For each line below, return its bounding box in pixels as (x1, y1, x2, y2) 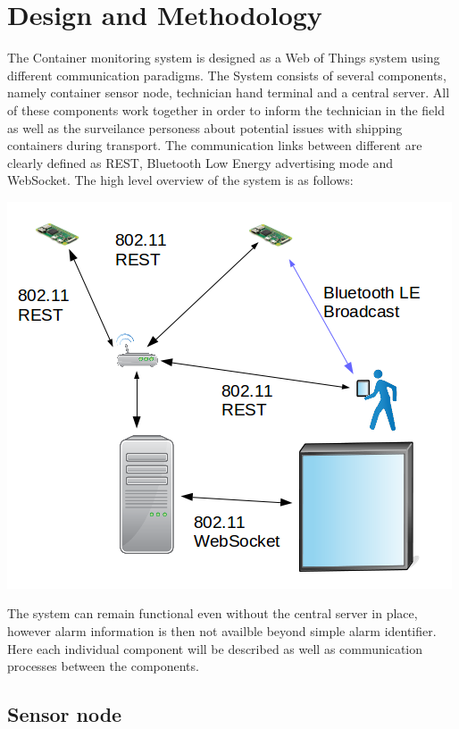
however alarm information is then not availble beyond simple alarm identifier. (7, 622, 437, 641)
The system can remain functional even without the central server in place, (7, 604, 418, 623)
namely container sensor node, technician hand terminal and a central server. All (7, 83, 450, 102)
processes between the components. (7, 657, 199, 675)
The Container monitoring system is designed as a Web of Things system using (7, 48, 440, 67)
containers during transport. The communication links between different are (7, 136, 422, 155)
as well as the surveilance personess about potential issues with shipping (7, 118, 403, 137)
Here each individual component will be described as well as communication (7, 639, 423, 658)
